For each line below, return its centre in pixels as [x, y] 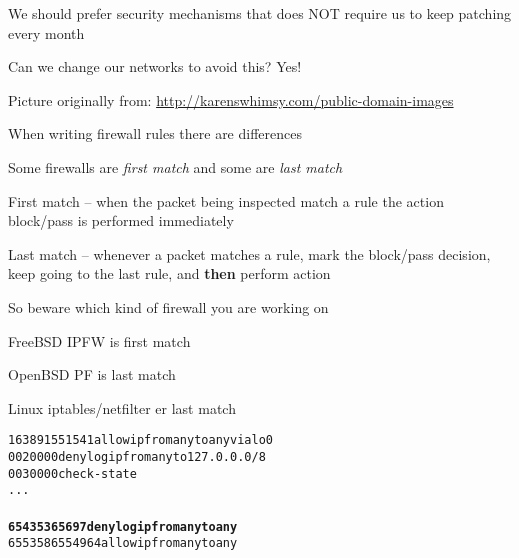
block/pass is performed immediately [121, 220]
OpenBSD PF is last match [92, 374]
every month [46, 32]
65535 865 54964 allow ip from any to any [123, 543]
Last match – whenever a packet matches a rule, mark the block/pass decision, [249, 253]
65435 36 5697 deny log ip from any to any [123, 526]
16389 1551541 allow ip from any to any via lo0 [140, 440]
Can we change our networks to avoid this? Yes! [155, 66]
